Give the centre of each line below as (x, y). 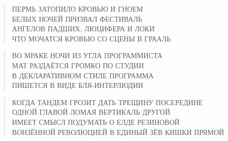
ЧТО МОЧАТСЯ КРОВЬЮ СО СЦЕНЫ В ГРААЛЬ (91, 38)
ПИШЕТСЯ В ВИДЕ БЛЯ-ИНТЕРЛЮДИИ (78, 85)
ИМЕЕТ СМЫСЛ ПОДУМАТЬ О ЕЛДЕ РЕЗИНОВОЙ (96, 122)
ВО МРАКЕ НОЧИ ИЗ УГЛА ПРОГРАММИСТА (87, 55)
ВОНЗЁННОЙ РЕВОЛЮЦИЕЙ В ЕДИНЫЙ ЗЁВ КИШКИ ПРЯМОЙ (118, 132)
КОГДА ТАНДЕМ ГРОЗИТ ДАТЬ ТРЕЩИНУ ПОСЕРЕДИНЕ (107, 102)
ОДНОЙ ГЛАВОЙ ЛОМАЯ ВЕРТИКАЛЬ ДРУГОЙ (91, 112)
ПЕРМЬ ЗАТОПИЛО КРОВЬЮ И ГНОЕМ (78, 9)
